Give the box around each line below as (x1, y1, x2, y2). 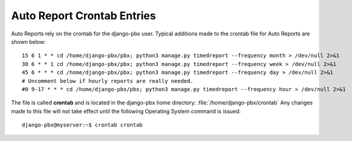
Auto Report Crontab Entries (11, 9, 156, 22)
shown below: (11, 38, 46, 45)
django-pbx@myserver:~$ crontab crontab (22, 122, 143, 128)
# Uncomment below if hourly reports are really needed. (22, 77, 194, 84)
